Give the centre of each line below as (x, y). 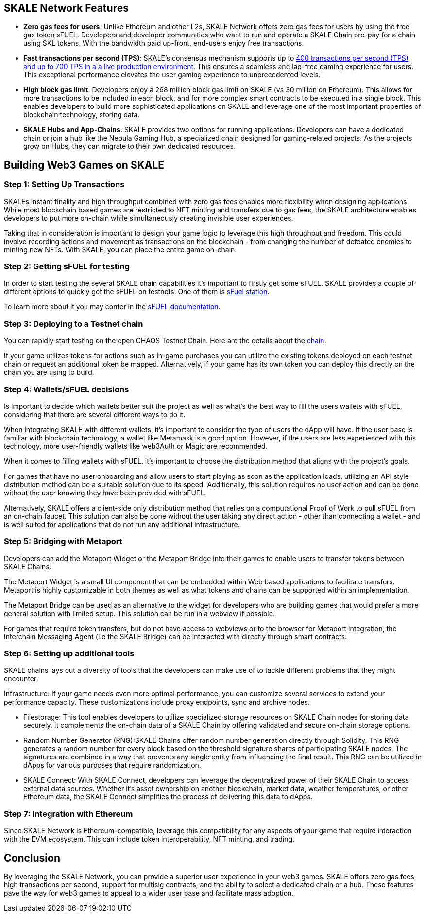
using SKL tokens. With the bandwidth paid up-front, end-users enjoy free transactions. (164, 43)
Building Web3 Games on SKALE (84, 165)
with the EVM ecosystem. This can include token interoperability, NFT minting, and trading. (149, 839)
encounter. (21, 679)
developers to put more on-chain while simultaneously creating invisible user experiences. (149, 218)
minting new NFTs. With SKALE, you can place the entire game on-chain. (120, 249)
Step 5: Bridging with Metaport (63, 541)
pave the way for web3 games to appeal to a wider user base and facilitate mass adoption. (149, 893)
